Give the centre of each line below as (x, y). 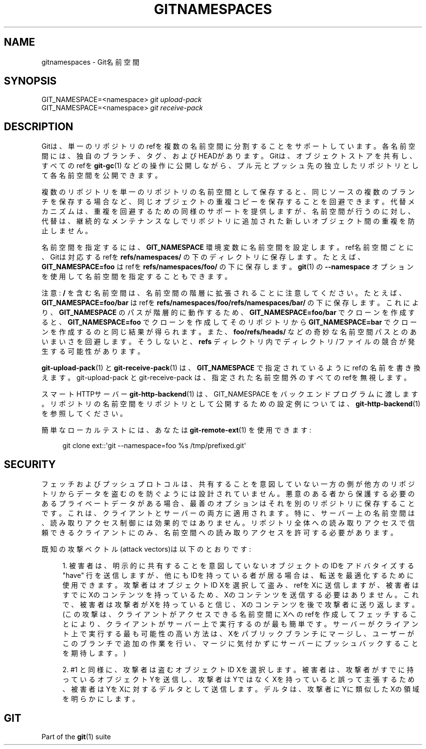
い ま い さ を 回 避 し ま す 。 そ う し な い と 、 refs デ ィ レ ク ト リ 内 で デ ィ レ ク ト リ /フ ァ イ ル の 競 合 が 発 (228, 342)
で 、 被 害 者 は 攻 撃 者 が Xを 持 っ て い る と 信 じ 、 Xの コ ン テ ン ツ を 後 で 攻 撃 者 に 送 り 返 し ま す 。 (241, 605)
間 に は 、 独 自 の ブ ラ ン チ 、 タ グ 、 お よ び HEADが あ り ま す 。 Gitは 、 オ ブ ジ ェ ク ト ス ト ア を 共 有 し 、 (229, 156)
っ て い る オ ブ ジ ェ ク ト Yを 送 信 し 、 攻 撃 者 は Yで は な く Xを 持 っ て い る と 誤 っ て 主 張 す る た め (239, 679)
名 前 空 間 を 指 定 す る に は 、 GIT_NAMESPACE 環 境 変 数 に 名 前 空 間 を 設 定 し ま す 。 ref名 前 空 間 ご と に (228, 247)
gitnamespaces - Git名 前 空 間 (90, 62)
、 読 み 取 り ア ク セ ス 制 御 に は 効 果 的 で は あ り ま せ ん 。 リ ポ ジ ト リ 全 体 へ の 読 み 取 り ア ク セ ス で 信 (228, 523)
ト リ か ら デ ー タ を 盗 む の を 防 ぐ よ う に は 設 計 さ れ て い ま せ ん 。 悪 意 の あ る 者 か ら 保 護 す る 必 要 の (228, 494)
